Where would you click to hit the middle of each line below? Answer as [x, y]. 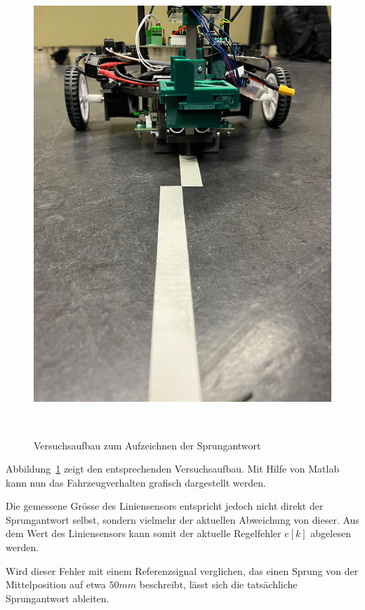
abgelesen [331, 533]
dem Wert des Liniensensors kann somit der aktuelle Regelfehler [144, 533]
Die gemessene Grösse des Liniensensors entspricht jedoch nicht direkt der [165, 506]
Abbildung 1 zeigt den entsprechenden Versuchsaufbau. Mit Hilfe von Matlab [173, 469]
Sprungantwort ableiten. [58, 598]
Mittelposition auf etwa [56, 584]
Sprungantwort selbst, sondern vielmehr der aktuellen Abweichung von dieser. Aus [182, 519]
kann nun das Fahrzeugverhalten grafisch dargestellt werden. [136, 482]
